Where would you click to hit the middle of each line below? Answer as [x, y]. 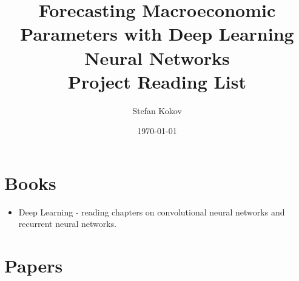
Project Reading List [157, 81]
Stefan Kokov [157, 110]
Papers [34, 266]
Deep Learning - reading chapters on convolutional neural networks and [152, 212]
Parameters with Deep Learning [157, 34]
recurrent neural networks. [68, 224]
